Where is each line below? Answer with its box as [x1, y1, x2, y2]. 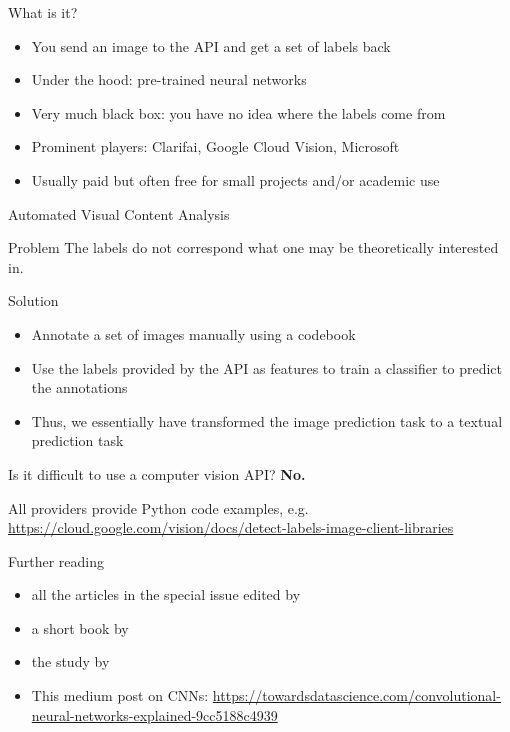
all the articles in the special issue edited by [31, 584, 301, 605]
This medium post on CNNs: [31, 685, 209, 706]
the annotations [31, 377, 128, 398]
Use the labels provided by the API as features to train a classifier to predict [31, 357, 503, 378]
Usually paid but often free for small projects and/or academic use [31, 169, 440, 190]
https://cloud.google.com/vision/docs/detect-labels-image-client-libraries [8, 517, 454, 538]
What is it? [8, 2, 78, 22]
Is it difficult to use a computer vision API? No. [8, 463, 306, 484]
